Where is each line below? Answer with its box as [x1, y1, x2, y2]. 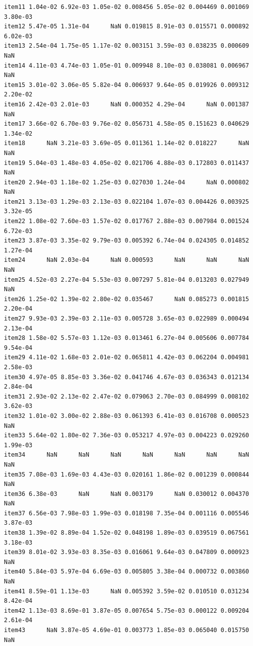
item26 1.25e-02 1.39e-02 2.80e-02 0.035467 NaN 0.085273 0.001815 [4, 295, 249, 303]
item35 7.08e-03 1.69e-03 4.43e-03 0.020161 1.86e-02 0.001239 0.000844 [4, 471, 249, 478]
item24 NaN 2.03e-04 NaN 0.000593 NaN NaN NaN [4, 256, 249, 264]
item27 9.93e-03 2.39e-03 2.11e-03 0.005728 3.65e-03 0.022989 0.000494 [4, 315, 249, 322]
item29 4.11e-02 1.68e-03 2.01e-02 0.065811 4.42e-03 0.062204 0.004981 [4, 354, 249, 361]
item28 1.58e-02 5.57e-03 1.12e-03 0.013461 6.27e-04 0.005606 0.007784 [4, 334, 249, 342]
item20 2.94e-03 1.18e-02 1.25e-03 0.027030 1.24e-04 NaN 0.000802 [4, 178, 249, 186]
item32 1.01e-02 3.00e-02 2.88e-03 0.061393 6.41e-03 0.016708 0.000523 [4, 412, 249, 419]
